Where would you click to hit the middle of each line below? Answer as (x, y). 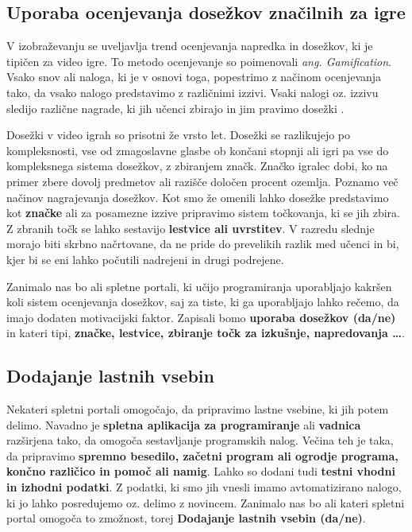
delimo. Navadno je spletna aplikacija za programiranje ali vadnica (184, 424)
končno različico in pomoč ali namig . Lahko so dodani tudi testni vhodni (201, 471)
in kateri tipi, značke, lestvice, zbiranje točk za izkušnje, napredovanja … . (206, 333)
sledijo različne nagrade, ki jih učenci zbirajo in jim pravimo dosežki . (175, 108)
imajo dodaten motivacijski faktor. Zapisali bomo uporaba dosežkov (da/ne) (201, 317)
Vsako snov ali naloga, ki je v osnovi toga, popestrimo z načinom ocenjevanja (194, 77)
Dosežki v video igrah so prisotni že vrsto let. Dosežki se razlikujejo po (179, 135)
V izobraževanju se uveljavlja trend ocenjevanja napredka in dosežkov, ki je (190, 46)
